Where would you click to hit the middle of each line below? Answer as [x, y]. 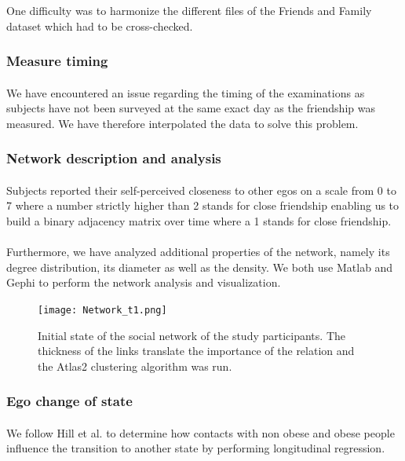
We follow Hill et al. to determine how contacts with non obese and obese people [201, 432]
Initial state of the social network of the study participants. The [192, 335]
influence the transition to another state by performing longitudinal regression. [196, 448]
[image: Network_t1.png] [102, 310]
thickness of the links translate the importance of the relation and [196, 351]
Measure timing [57, 61]
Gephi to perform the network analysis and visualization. [144, 282]
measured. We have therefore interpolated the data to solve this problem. [182, 123]
